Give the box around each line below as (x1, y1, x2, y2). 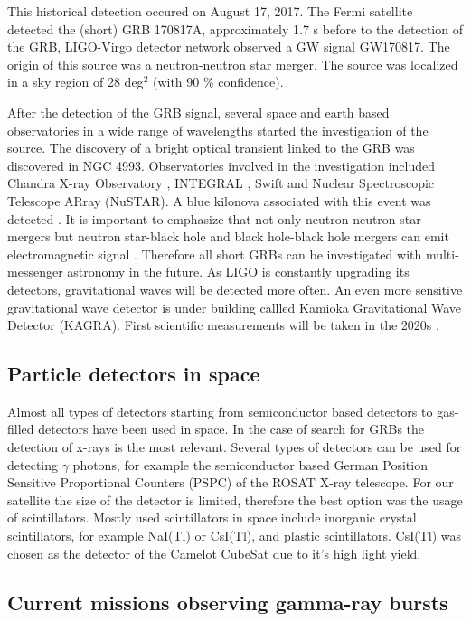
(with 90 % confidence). (152, 72, 284, 91)
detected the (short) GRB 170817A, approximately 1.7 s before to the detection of (7, 19, 463, 38)
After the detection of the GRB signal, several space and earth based (7, 102, 390, 121)
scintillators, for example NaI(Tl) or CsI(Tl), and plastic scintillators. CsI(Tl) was (7, 526, 462, 545)
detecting (7, 455, 58, 474)
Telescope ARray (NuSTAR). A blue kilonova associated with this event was (7, 191, 431, 210)
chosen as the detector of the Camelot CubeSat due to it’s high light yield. (7, 543, 421, 562)
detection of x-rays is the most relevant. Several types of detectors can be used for (7, 438, 462, 456)
